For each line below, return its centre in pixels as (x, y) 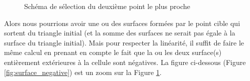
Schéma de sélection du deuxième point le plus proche (107, 6)
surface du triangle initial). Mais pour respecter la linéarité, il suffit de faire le (124, 42)
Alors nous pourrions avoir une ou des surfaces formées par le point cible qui (122, 23)
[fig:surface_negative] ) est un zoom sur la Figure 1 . (83, 72)
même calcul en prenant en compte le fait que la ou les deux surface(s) (113, 52)
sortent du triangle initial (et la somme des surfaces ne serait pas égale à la (120, 33)
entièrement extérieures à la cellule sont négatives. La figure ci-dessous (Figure (125, 62)
